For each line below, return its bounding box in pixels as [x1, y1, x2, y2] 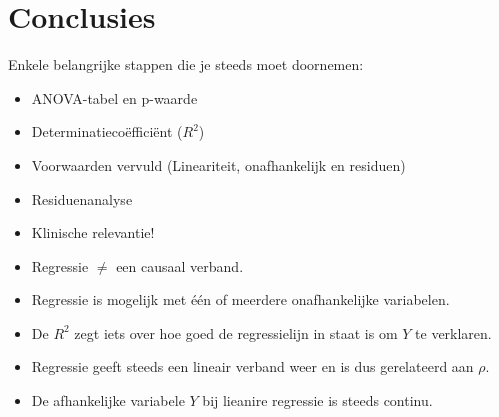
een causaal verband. [116, 255, 244, 276]
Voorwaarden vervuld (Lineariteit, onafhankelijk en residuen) [31, 154, 406, 175]
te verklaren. [415, 322, 492, 343]
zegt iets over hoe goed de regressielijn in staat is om [74, 322, 398, 343]
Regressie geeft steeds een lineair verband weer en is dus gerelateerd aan [31, 356, 474, 377]
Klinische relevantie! [31, 222, 155, 243]
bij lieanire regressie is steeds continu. [202, 390, 433, 411]
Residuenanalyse [31, 188, 133, 209]
